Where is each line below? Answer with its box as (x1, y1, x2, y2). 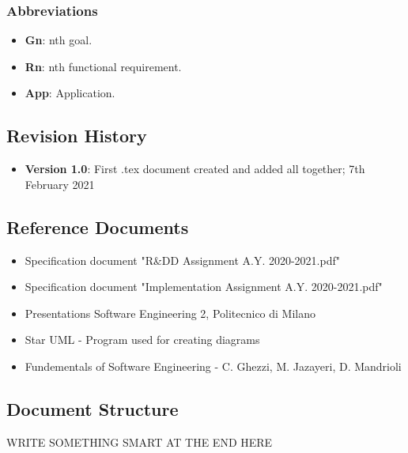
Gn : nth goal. (25, 32, 93, 48)
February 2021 (25, 176, 95, 192)
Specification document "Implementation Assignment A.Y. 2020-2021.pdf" (25, 278, 383, 295)
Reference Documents (6, 214, 189, 239)
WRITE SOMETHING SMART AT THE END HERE (6, 433, 273, 450)
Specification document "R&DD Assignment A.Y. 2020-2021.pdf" (25, 251, 340, 268)
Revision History (6, 123, 147, 148)
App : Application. (25, 85, 115, 101)
